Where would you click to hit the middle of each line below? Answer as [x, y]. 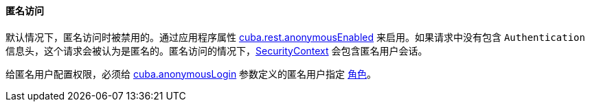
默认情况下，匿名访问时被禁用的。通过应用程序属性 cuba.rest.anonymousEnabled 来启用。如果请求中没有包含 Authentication [295, 37]
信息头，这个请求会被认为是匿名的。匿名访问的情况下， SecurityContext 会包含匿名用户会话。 [217, 50]
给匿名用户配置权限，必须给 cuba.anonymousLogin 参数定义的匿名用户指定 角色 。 [191, 74]
